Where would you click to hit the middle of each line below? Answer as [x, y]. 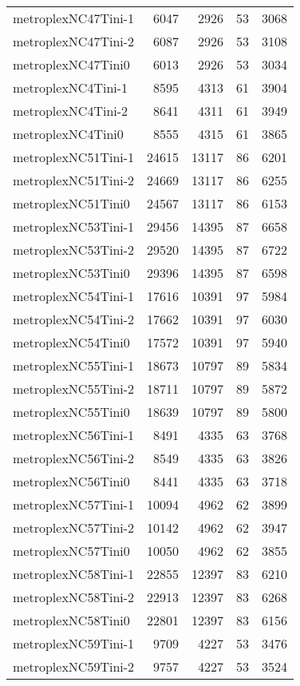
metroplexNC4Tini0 [68, 134]
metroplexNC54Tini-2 [74, 319]
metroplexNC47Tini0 [71, 64]
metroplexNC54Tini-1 [74, 296]
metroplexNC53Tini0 [71, 273]
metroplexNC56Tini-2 [74, 458]
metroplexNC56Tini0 [71, 481]
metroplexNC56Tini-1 [74, 435]
